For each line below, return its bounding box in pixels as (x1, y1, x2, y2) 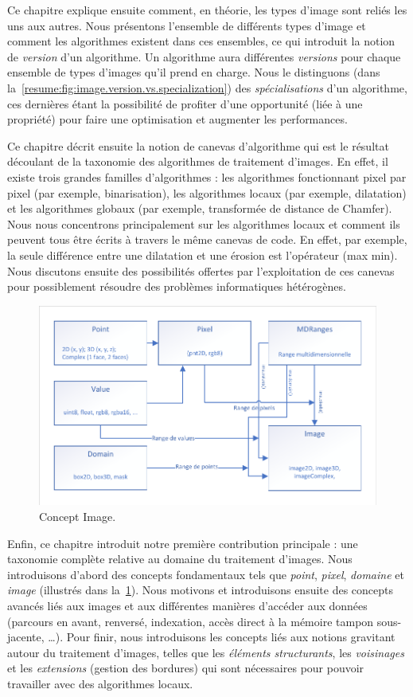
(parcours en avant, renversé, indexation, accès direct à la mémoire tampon (7, 613, 374, 629)
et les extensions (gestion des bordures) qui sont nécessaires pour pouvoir (7, 660, 364, 676)
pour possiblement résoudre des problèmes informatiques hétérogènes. (7, 278, 346, 295)
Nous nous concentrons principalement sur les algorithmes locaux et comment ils (7, 215, 400, 232)
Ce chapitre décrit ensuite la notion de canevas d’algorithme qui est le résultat (7, 137, 389, 154)
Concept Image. (39, 507, 116, 524)
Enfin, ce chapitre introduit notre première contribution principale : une (7, 534, 358, 551)
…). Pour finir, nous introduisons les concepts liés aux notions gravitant (48, 628, 395, 645)
